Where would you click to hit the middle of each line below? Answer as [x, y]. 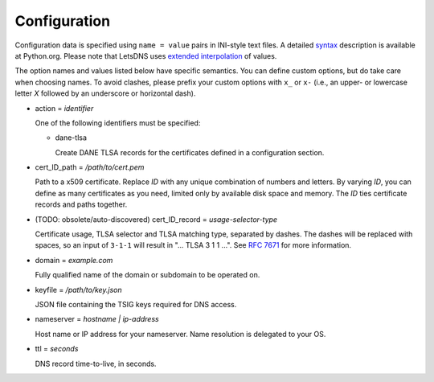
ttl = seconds [57, 349]
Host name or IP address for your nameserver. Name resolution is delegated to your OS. [180, 334]
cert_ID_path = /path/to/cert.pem [90, 167]
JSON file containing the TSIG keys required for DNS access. [136, 304]
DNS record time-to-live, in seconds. [96, 364]
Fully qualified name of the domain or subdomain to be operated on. [147, 275]
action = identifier [64, 108]
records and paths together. [81, 204]
